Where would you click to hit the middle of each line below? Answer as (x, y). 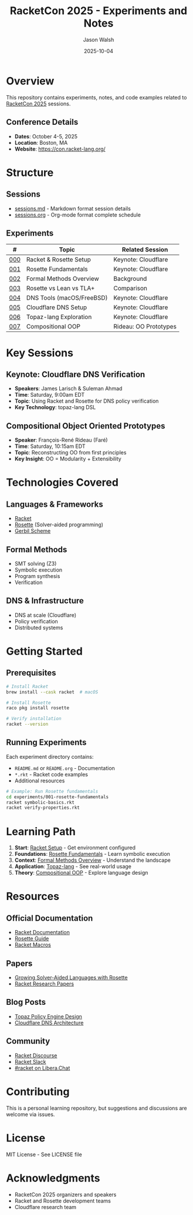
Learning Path (41, 831)
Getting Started (45, 651)
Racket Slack (30, 1061)
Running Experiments (46, 743)
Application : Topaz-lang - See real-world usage (73, 867)
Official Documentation (50, 918)
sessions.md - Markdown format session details (72, 208)
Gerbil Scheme (33, 531)
